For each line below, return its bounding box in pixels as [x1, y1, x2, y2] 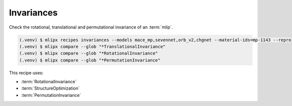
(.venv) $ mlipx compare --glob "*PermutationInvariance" [19, 57, 161, 63]
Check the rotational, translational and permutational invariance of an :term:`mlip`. [9, 24, 173, 30]
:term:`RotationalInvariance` [21, 79, 77, 85]
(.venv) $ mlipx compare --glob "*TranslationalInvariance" [19, 44, 166, 49]
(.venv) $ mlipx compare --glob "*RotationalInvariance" [19, 51, 158, 56]
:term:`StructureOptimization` [21, 85, 80, 91]
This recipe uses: [9, 70, 44, 76]
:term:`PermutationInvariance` [21, 92, 81, 98]
